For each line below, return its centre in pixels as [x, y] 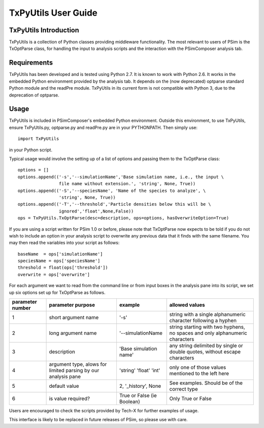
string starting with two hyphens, [207, 327]
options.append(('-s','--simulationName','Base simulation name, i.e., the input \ [121, 177]
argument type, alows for [78, 364]
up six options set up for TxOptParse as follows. [57, 292]
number [22, 308]
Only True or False [191, 399]
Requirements [31, 63]
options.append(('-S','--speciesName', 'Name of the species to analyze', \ [112, 190]
